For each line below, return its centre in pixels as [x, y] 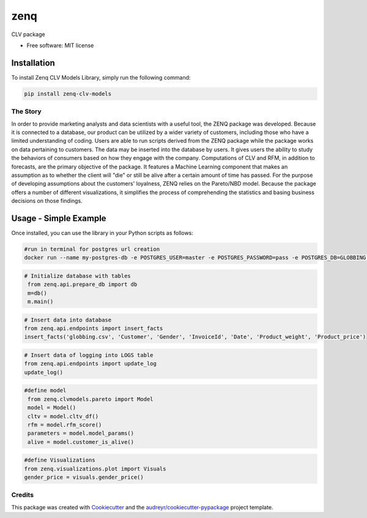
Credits [22, 495]
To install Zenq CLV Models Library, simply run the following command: [101, 77]
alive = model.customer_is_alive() [81, 442]
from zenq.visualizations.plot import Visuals [95, 469]
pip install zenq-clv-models [68, 94]
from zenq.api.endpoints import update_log [91, 364]
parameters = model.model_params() [81, 434]
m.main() [41, 302]
